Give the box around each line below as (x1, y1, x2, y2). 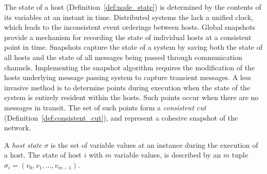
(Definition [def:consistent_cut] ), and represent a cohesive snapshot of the (4, 112, 238, 123)
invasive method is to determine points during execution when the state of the (4, 82, 251, 92)
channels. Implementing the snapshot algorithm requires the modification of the (4, 62, 255, 72)
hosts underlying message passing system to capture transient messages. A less (4, 72, 251, 83)
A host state (4, 139, 42, 150)
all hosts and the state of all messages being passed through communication (4, 51, 242, 62)
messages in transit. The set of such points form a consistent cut (4, 102, 206, 112)
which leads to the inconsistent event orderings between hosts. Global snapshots (4, 22, 256, 32)
